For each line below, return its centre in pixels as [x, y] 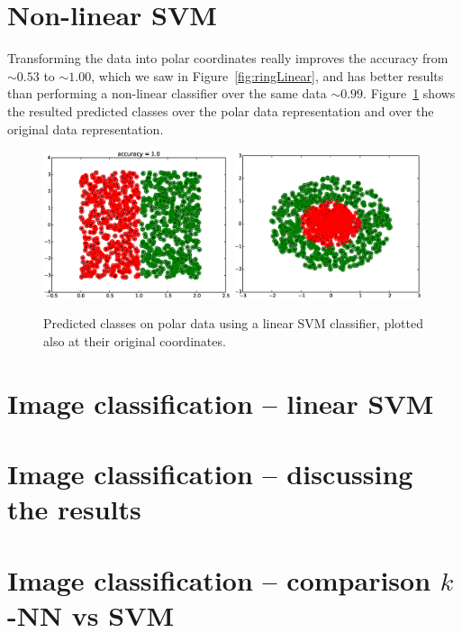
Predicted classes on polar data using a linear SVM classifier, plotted [233, 323]
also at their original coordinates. [135, 341]
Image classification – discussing [210, 474]
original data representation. [86, 128]
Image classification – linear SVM [221, 403]
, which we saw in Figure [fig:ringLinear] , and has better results [267, 75]
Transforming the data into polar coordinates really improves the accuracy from [228, 58]
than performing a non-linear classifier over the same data [167, 93]
